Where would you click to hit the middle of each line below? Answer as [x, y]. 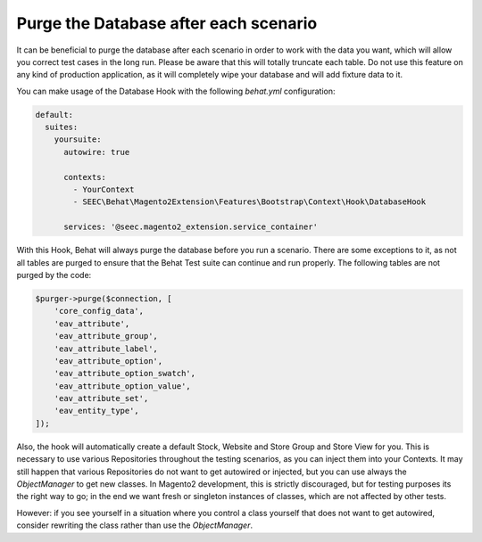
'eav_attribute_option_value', [122, 386]
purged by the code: [54, 275]
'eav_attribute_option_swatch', [125, 374]
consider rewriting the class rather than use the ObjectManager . [135, 525]
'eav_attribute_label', [106, 349]
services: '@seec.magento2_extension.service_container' [191, 227]
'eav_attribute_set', [101, 398]
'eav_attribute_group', [106, 336]
